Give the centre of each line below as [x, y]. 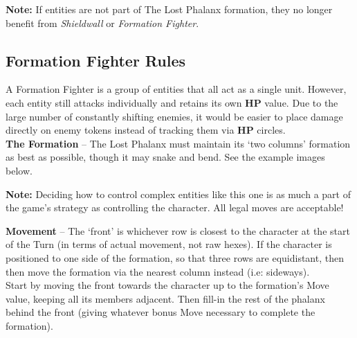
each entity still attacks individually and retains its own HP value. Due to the [172, 102]
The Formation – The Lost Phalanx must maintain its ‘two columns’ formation [178, 143]
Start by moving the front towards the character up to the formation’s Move [167, 285]
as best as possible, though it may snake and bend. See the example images [165, 157]
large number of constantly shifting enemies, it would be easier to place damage [174, 116]
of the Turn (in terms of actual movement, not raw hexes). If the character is [169, 244]
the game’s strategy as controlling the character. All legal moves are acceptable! [175, 207]
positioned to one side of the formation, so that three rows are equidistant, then [175, 257]
